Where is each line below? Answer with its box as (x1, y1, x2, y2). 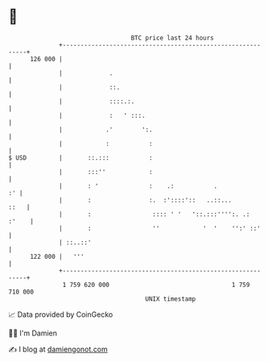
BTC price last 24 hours (130, 34, 215, 42)
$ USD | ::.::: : (8, 153, 153, 162)
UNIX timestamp (145, 294, 196, 303)
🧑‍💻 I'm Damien (8, 328, 58, 338)
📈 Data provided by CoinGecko (8, 310, 113, 319)
